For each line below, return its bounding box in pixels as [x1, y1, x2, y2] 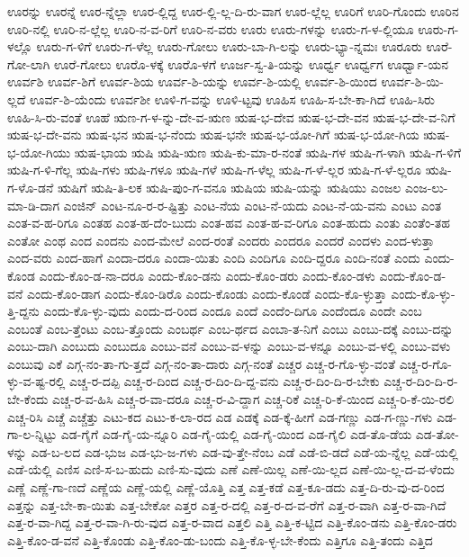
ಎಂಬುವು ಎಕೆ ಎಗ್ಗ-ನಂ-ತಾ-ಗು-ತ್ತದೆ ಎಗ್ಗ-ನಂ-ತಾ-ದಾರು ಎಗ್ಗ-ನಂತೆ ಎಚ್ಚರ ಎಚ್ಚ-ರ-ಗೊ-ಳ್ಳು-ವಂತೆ [7, 354, 395, 373]
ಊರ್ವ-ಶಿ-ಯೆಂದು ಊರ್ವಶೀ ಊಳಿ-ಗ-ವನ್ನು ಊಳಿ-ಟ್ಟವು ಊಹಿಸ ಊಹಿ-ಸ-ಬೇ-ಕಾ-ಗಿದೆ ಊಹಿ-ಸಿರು [30, 89, 435, 108]
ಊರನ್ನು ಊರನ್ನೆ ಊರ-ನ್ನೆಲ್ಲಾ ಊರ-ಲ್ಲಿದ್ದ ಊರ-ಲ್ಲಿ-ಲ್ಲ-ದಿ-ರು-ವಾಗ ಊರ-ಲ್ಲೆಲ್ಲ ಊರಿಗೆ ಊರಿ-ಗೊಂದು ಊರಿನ [7, 2, 459, 20]
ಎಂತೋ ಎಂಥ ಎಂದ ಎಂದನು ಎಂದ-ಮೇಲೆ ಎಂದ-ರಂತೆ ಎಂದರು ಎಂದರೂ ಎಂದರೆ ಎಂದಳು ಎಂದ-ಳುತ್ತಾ [7, 230, 435, 249]
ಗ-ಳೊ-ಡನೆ [7, 177, 54, 196]
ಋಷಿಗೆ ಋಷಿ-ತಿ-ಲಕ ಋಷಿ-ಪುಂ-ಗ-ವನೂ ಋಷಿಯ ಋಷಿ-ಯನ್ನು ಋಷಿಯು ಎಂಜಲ [57, 177, 401, 196]
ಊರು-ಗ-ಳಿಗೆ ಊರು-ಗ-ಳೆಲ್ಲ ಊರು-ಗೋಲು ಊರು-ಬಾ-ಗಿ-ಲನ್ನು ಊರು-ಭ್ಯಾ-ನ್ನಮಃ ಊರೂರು [36, 37, 422, 56]
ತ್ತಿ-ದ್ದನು [7, 301, 40, 320]
